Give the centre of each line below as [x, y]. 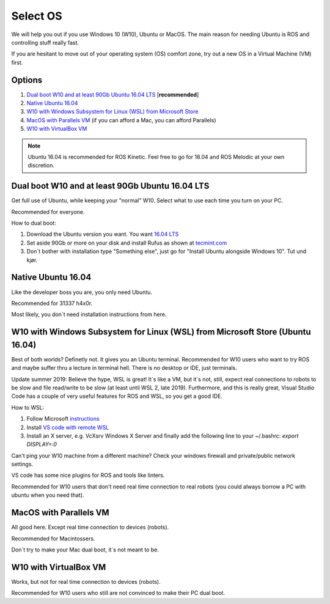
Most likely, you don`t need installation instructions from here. [89, 314]
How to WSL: [28, 407]
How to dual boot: [34, 223]
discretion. [41, 166]
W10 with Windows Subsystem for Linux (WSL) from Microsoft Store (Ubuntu [161, 332]
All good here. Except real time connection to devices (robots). [90, 527]
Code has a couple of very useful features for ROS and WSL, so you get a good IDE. [117, 396]
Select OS [37, 16]
